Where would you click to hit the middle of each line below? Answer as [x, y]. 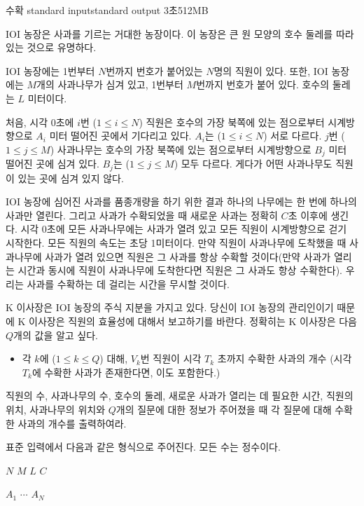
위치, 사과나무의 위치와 [56, 409]
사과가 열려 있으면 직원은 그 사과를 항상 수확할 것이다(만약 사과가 [188, 256]
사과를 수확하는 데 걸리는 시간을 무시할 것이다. [128, 283]
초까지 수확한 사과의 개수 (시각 [285, 358]
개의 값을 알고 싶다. [56, 335]
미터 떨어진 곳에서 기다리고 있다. [120, 136]
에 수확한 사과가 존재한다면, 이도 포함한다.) [126, 372]
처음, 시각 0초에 [40, 122]
